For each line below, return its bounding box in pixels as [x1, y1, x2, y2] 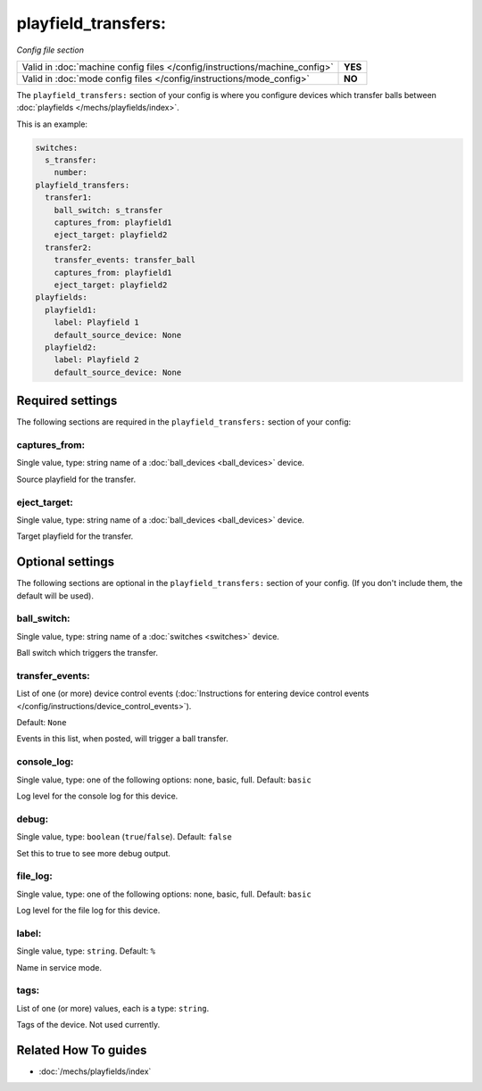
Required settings [16, 393, 118, 409]
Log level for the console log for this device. [16, 790, 179, 801]
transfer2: [45, 242, 93, 252]
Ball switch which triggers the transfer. [16, 648, 158, 658]
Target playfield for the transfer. [16, 531, 134, 541]
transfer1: [45, 193, 93, 202]
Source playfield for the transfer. [16, 474, 137, 484]
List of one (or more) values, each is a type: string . [16, 1003, 210, 1013]
